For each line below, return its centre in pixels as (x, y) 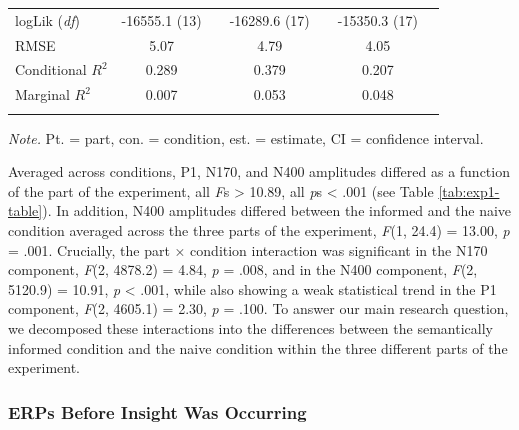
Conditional (51, 69)
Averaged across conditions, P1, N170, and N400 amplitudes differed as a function (259, 171)
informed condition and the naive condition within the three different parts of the (258, 347)
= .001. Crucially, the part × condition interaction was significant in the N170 (248, 249)
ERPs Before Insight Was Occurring (157, 411)
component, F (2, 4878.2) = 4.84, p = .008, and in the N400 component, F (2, (243, 269)
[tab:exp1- (469, 190)
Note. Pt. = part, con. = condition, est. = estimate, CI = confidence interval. (246, 137)
